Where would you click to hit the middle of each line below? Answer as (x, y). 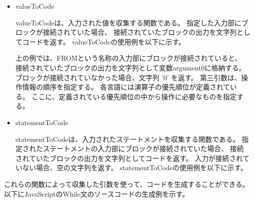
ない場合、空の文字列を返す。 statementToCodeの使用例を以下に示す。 (135, 168)
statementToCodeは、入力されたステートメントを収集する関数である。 (127, 139)
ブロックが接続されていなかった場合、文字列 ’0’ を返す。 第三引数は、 (128, 77)
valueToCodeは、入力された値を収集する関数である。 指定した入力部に (128, 22)
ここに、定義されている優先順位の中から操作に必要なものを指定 (134, 96)
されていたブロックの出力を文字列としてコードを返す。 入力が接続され (129, 158)
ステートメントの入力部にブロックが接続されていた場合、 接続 (143, 148)
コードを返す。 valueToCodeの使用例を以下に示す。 (104, 41)
